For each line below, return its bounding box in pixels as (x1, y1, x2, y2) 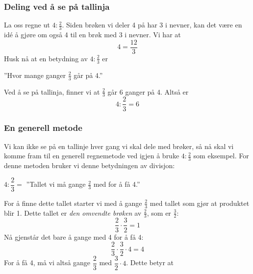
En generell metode (4, 122, 82, 134)
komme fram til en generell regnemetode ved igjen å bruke (4, 150, 179, 161)
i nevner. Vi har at (125, 29, 181, 40)
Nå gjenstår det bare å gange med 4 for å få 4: (4, 231, 144, 242)
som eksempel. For (193, 150, 249, 161)
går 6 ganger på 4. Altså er (107, 86, 189, 97)
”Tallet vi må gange (26, 179, 86, 189)
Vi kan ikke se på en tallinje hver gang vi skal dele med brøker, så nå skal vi (4, 141, 234, 151)
